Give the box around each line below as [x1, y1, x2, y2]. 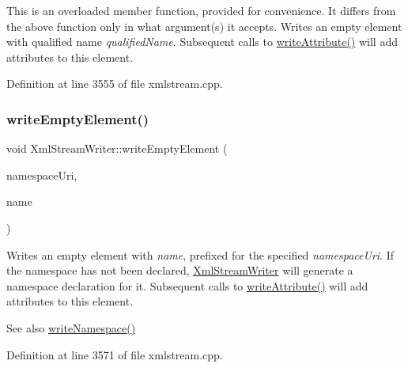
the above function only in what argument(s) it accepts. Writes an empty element [6, 17, 402, 34]
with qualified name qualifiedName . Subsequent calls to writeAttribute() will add [6, 33, 398, 50]
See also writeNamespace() [6, 319, 136, 336]
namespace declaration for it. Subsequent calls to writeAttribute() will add [6, 277, 368, 294]
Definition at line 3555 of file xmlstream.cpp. [6, 75, 223, 92]
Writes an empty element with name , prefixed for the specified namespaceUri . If [6, 246, 394, 263]
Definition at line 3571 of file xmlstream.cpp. [6, 346, 223, 362]
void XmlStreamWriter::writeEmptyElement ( [6, 140, 228, 157]
